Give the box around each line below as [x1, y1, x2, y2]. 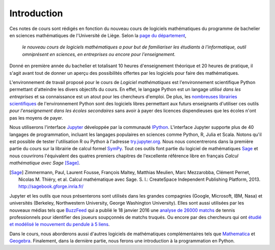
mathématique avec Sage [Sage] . [9, 160, 80, 166]
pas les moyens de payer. [9, 115, 63, 121]
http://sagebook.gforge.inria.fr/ [18, 183, 84, 189]
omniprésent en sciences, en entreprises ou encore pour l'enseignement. [22, 51, 176, 57]
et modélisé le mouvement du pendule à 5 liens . [9, 221, 110, 228]
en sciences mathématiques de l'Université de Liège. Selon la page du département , [9, 32, 187, 38]
